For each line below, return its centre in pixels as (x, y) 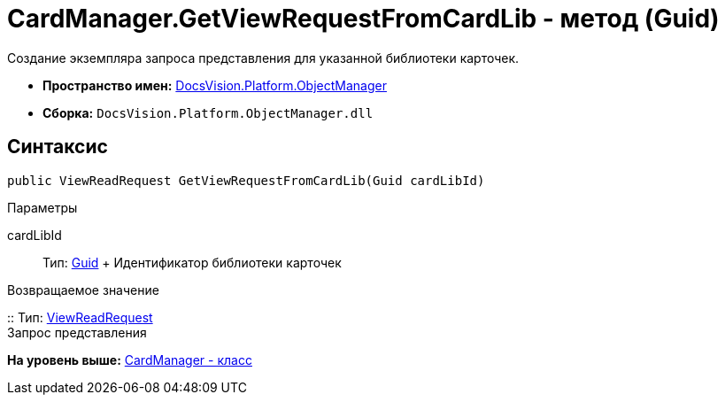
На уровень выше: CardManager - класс (130, 359)
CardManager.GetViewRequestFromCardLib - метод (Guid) (363, 19)
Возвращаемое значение (83, 290)
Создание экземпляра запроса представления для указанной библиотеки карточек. (263, 58)
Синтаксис (58, 147)
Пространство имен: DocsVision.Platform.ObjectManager (215, 85)
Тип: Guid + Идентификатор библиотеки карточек (192, 262)
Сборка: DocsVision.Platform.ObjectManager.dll (208, 112)
